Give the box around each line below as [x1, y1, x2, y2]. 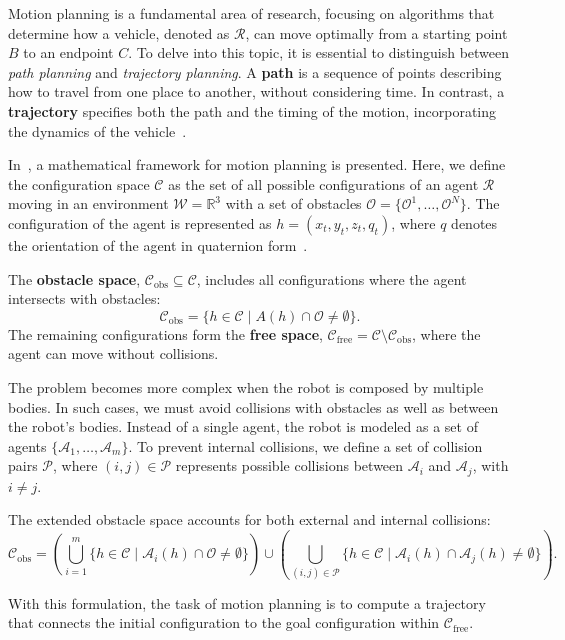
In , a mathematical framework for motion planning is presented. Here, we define [8, 154, 506, 175]
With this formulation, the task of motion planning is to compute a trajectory [8, 592, 486, 613]
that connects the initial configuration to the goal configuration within [8, 612, 440, 633]
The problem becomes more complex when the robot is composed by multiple [8, 376, 484, 397]
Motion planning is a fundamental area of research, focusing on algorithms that [8, 3, 495, 23]
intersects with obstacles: [8, 288, 161, 309]
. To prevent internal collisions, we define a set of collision [128, 435, 483, 456]
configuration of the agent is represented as [8, 212, 272, 233]
